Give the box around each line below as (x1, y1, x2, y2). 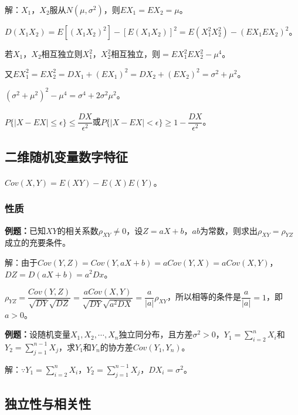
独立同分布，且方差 (118, 328, 193, 340)
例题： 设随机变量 (5, 328, 70, 340)
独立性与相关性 (5, 394, 91, 412)
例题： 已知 (5, 224, 46, 236)
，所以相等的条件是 (167, 290, 242, 303)
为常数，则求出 (200, 224, 258, 236)
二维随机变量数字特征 (5, 147, 128, 165)
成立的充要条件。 (5, 236, 70, 249)
